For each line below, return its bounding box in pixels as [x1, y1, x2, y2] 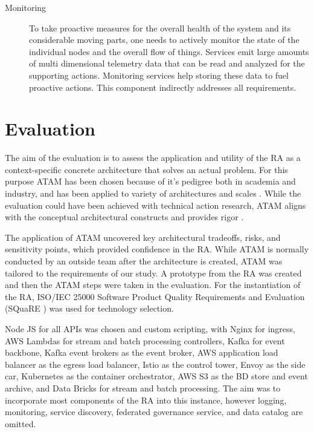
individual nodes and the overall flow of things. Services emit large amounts [29, 45, 309, 57]
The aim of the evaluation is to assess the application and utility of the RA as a [5, 151, 301, 164]
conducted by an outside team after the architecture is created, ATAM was [5, 255, 283, 267]
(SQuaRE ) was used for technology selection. [5, 302, 174, 315]
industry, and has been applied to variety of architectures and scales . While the [5, 187, 301, 200]
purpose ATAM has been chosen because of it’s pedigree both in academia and [5, 175, 296, 188]
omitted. [5, 417, 36, 430]
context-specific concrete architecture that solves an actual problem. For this [5, 163, 288, 175]
